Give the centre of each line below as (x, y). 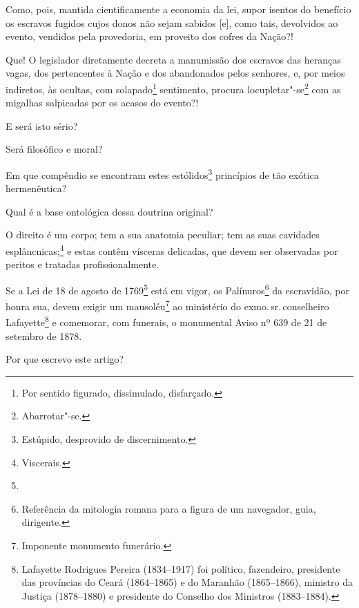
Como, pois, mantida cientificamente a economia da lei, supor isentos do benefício (178, 9)
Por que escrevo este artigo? (65, 359)
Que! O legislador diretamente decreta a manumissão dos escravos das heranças (173, 59)
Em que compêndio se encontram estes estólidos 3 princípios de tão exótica (162, 174)
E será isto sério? (42, 125)
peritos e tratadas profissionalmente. (83, 264)
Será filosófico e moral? (54, 149)
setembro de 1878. (44, 335)
